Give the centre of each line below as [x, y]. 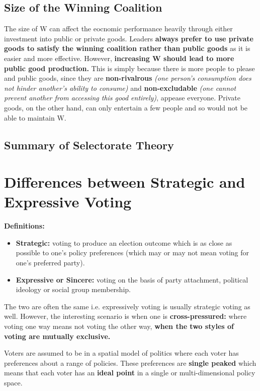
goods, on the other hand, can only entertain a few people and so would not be [126, 107]
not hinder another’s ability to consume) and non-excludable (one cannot [120, 88]
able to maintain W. [35, 117]
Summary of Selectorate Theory [89, 145]
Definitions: [24, 226]
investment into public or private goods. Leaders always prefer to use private [129, 38]
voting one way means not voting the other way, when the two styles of [119, 326]
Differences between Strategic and [125, 182]
